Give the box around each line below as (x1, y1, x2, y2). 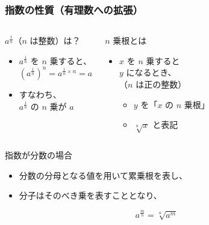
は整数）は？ (30, 34, 81, 47)
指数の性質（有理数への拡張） (5, 2, 143, 17)
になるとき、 (126, 66, 176, 79)
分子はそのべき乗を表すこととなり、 (19, 189, 162, 202)
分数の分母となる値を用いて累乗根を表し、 (19, 169, 187, 181)
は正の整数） (136, 78, 187, 90)
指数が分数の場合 (5, 148, 72, 161)
